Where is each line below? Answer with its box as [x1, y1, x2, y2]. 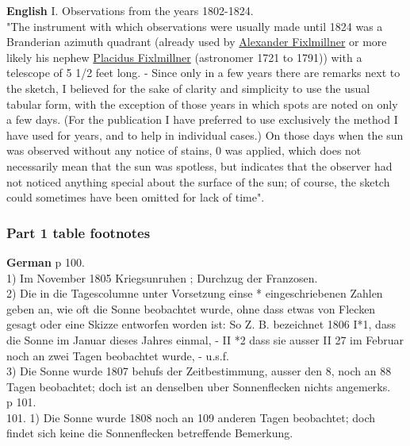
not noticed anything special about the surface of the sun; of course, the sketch [6, 173, 390, 190]
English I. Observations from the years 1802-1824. [6, 2, 254, 18]
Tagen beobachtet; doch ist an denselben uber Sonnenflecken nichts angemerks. [6, 378, 391, 394]
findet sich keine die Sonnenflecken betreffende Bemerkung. [6, 425, 293, 441]
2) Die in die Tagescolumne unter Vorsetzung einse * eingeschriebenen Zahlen [6, 285, 383, 302]
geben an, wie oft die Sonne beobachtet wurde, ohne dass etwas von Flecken [6, 300, 376, 317]
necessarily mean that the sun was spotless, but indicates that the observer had [6, 157, 393, 174]
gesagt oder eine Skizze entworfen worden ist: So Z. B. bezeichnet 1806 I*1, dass [6, 316, 396, 333]
